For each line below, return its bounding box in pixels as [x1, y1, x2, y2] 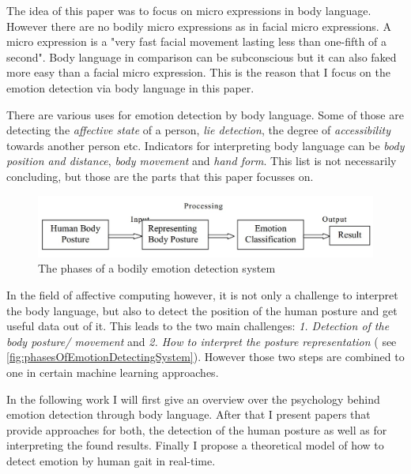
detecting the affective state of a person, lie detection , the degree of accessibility [6, 122, 390, 138]
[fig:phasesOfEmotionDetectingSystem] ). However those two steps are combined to [6, 348, 405, 365]
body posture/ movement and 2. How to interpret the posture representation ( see [6, 333, 397, 349]
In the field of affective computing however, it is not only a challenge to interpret [6, 286, 398, 303]
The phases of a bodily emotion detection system [38, 260, 276, 276]
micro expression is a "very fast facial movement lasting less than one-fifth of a [6, 33, 387, 50]
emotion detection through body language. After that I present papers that [6, 406, 371, 423]
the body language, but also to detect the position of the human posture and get [6, 302, 398, 318]
